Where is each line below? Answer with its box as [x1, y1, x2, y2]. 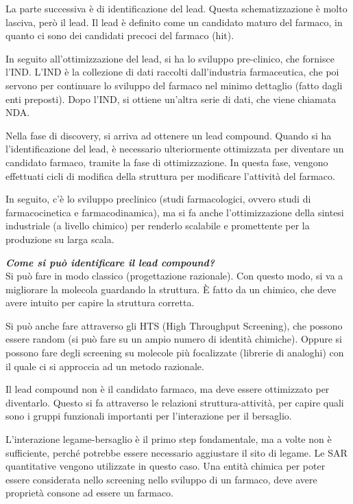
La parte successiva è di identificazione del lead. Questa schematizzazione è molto [5, 1, 348, 15]
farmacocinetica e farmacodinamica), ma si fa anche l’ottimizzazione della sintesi [5, 205, 344, 219]
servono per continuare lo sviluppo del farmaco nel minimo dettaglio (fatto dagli [5, 78, 343, 92]
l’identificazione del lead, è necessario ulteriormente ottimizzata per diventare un [5, 141, 344, 156]
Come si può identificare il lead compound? [5, 255, 215, 269]
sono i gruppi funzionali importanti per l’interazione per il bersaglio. [5, 409, 292, 423]
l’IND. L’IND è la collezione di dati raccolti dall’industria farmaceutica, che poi [5, 65, 339, 79]
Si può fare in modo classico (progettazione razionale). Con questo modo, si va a [5, 268, 343, 283]
